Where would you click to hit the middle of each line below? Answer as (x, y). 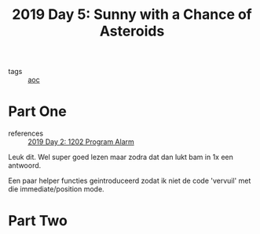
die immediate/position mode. (56, 189)
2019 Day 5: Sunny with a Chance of (132, 15)
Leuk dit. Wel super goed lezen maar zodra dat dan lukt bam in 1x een (121, 157)
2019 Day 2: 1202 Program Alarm (81, 142)
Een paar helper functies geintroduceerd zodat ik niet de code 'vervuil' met (130, 181)
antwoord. (25, 165)
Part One (37, 111)
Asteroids (132, 31)
